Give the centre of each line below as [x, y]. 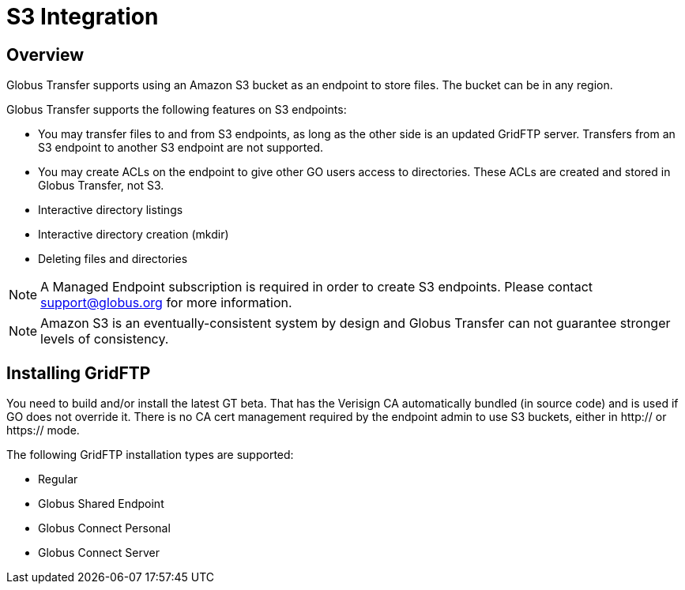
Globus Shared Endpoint [101, 504]
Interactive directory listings [111, 210]
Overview [45, 54]
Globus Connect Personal [104, 528]
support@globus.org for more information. [166, 303]
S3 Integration [83, 17]
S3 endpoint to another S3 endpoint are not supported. [181, 148]
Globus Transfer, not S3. [101, 186]
